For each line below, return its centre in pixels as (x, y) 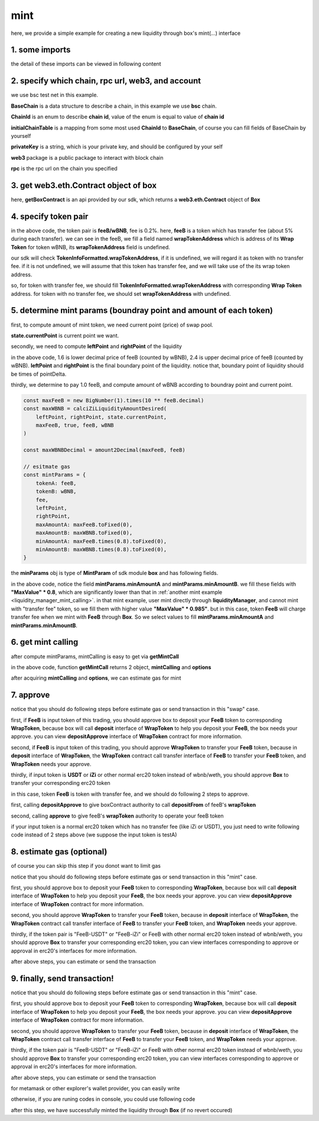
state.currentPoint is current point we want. (65, 335)
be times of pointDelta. (39, 374)
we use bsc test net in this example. (55, 95)
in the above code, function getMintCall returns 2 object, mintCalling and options (111, 667)
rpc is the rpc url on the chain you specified (64, 169)
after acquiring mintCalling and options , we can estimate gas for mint (96, 678)
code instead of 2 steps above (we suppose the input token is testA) (94, 835)
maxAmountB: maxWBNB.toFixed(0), (84, 533)
